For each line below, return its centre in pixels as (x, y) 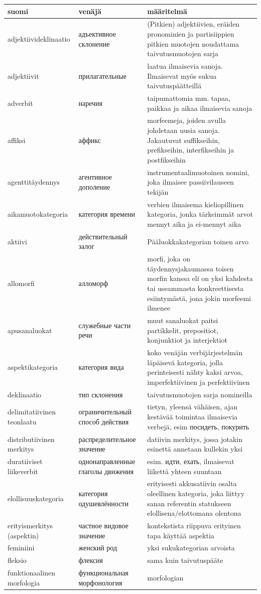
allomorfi (21, 283)
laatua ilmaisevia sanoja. (185, 65)
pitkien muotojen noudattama (193, 43)
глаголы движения (106, 471)
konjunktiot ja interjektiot (187, 340)
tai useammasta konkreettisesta (195, 288)
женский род (98, 548)
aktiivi (17, 241)
